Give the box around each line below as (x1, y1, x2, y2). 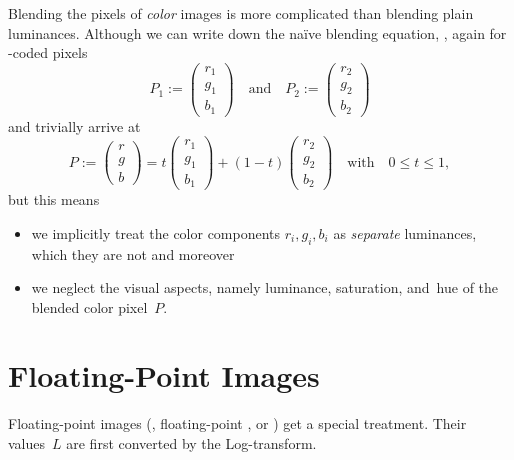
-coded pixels (8, 42, 88, 63)
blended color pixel (31, 296, 148, 317)
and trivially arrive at (8, 115, 141, 136)
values (8, 433, 46, 454)
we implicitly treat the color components (31, 222, 281, 243)
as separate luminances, (333, 222, 477, 243)
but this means (8, 189, 100, 210)
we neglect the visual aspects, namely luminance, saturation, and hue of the (31, 277, 499, 298)
